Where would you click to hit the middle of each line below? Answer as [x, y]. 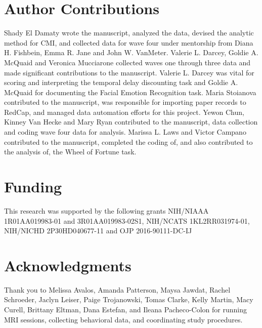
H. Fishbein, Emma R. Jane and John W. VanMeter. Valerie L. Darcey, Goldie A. [131, 52]
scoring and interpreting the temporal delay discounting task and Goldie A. [121, 82]
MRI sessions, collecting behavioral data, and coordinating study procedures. [123, 319]
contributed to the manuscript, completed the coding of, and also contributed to [128, 141]
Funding [33, 187]
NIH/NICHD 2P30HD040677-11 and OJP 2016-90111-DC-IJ [98, 231]
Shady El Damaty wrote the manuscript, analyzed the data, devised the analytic [129, 33]
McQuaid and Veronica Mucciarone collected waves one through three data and [127, 62]
